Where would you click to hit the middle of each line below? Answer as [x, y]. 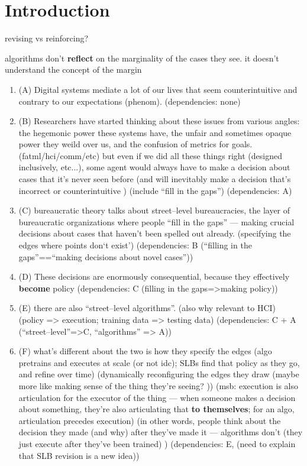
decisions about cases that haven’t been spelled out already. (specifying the [155, 233]
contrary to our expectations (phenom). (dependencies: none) [130, 101]
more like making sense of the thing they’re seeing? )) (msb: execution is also [159, 385]
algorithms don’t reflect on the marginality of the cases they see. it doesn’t [142, 58]
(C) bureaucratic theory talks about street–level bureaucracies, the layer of [154, 210]
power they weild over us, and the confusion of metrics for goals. [135, 144]
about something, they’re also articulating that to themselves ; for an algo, [156, 409]
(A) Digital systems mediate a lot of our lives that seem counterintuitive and [158, 89]
